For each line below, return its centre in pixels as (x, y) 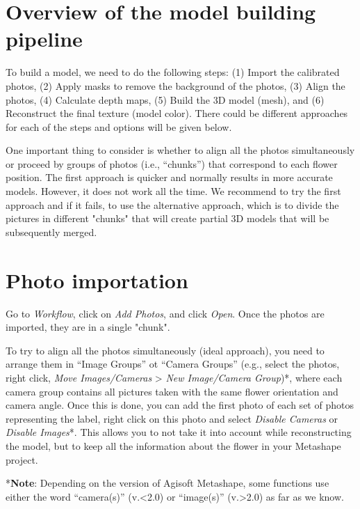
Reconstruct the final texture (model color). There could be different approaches (177, 113)
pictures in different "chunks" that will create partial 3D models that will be (167, 218)
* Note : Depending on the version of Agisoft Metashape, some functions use (167, 483)
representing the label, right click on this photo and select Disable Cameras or (172, 418)
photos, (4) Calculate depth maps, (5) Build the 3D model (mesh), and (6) (165, 99)
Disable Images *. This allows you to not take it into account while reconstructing (179, 432)
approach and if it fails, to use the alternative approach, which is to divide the (172, 204)
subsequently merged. (51, 232)
